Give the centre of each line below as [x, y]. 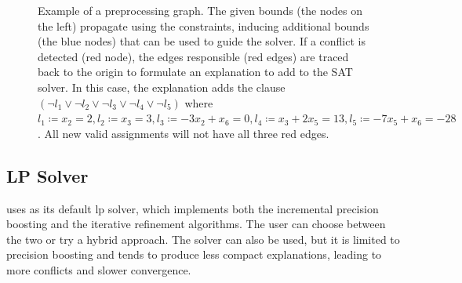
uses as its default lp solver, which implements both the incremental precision [193, 208]
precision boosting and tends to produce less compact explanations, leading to [194, 254]
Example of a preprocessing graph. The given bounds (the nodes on [200, 10]
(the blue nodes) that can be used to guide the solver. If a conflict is [202, 41]
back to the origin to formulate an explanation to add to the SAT [195, 72]
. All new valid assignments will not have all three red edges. [184, 133]
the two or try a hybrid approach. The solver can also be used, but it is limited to [203, 239]
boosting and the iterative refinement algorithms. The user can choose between [196, 224]
